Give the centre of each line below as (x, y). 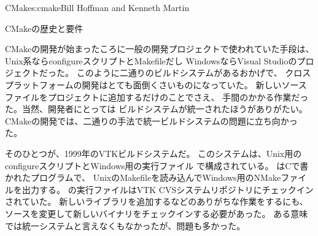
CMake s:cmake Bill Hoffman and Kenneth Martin (97, 7)
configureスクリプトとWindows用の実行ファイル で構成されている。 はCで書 (157, 165)
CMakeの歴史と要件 (44, 28)
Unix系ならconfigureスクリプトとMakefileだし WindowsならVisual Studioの (151, 60)
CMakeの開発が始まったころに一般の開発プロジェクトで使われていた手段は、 (160, 49)
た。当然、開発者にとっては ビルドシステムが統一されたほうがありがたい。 (156, 109)
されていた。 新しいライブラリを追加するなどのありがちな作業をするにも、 (157, 201)
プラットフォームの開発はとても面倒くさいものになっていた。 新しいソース (156, 84)
